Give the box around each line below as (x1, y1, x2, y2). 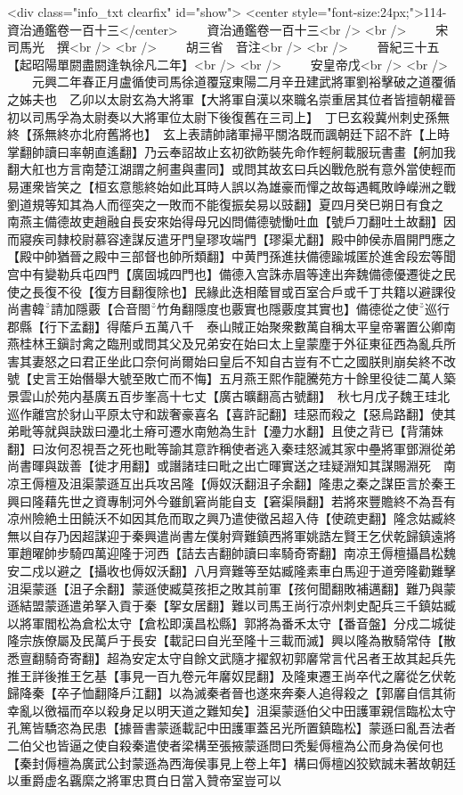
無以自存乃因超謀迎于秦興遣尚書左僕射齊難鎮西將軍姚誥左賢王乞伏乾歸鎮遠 (7, 526, 443, 545)
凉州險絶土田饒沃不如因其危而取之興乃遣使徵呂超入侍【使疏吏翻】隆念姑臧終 (7, 509, 456, 528)
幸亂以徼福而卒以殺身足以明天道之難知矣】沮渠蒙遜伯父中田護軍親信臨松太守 (7, 701, 456, 719)
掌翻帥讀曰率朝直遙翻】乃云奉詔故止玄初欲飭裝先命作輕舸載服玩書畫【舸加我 (7, 142, 456, 160)
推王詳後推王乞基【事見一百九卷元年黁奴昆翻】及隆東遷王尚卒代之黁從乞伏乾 (7, 666, 456, 684)
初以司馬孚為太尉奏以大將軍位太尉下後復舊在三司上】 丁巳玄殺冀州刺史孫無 (7, 107, 450, 126)
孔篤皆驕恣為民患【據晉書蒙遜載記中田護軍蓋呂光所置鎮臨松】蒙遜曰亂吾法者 (7, 718, 456, 737)
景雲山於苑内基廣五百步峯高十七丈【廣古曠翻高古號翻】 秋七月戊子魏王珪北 (7, 387, 450, 406)
